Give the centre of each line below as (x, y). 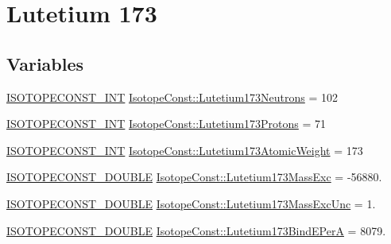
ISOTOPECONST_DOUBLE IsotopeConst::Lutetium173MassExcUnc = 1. (191, 203)
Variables (45, 63)
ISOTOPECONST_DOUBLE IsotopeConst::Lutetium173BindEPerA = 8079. (196, 230)
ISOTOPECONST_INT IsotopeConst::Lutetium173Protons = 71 (166, 124)
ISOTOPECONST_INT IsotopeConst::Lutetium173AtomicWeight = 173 (185, 150)
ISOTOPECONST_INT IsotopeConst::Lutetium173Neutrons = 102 (172, 97)
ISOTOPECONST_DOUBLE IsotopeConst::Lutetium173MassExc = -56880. (194, 177)
